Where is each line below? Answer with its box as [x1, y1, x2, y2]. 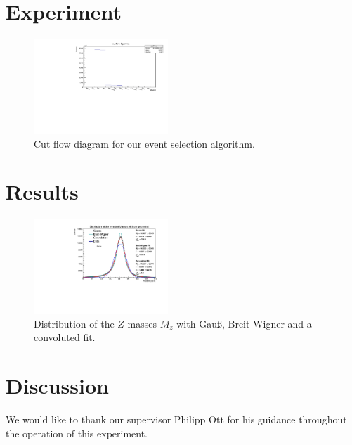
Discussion [6, 371, 109, 400]
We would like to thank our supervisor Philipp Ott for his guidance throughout [6, 412, 347, 427]
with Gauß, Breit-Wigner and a [176, 316, 312, 330]
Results [6, 177, 79, 206]
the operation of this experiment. [6, 425, 148, 440]
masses [127, 316, 157, 330]
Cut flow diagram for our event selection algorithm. [34, 136, 255, 150]
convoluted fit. [34, 330, 96, 344]
